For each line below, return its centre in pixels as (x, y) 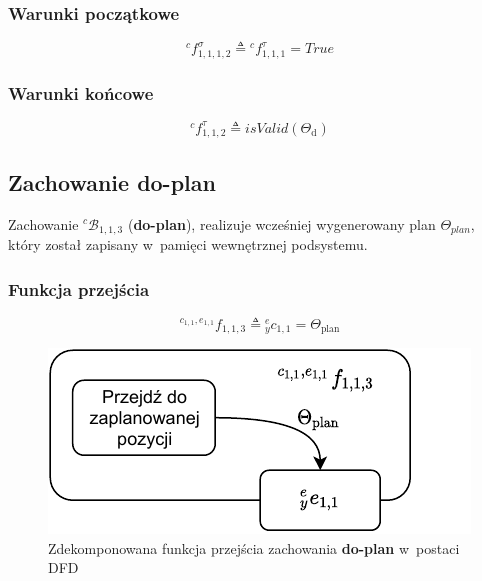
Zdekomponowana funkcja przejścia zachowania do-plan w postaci (254, 547)
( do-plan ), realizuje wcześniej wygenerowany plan (281, 223)
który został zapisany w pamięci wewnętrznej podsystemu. (188, 244)
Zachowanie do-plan (112, 181)
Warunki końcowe (81, 92)
